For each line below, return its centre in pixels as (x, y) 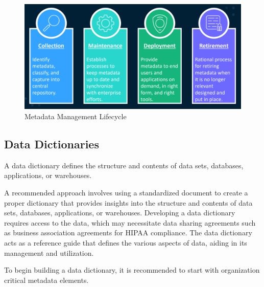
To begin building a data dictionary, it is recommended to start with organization (132, 270)
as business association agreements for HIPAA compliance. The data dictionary (128, 233)
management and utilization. (49, 252)
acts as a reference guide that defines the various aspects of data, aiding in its (126, 242)
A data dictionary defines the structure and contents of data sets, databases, (124, 165)
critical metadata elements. (46, 280)
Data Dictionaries (52, 143)
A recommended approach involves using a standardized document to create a (126, 192)
